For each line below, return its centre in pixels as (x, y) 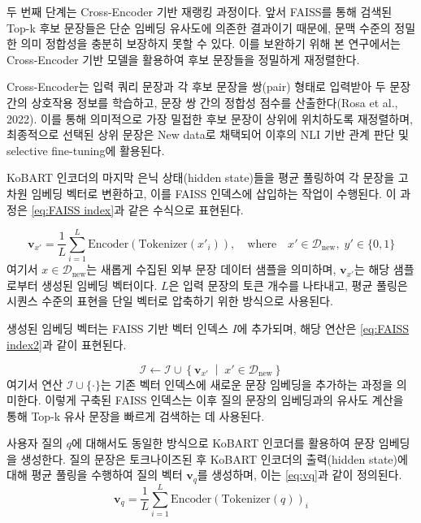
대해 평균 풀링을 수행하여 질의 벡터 (95, 475)
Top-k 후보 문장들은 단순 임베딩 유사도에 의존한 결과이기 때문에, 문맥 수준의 (199, 27)
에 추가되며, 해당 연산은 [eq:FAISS (323, 328)
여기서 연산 (35, 384)
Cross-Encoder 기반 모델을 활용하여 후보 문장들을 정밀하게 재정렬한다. (183, 59)
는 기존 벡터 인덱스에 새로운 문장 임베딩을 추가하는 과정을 (247, 384)
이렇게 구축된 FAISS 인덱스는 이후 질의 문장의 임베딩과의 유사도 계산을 (224, 400)
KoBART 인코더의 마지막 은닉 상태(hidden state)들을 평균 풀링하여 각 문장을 (201, 177)
